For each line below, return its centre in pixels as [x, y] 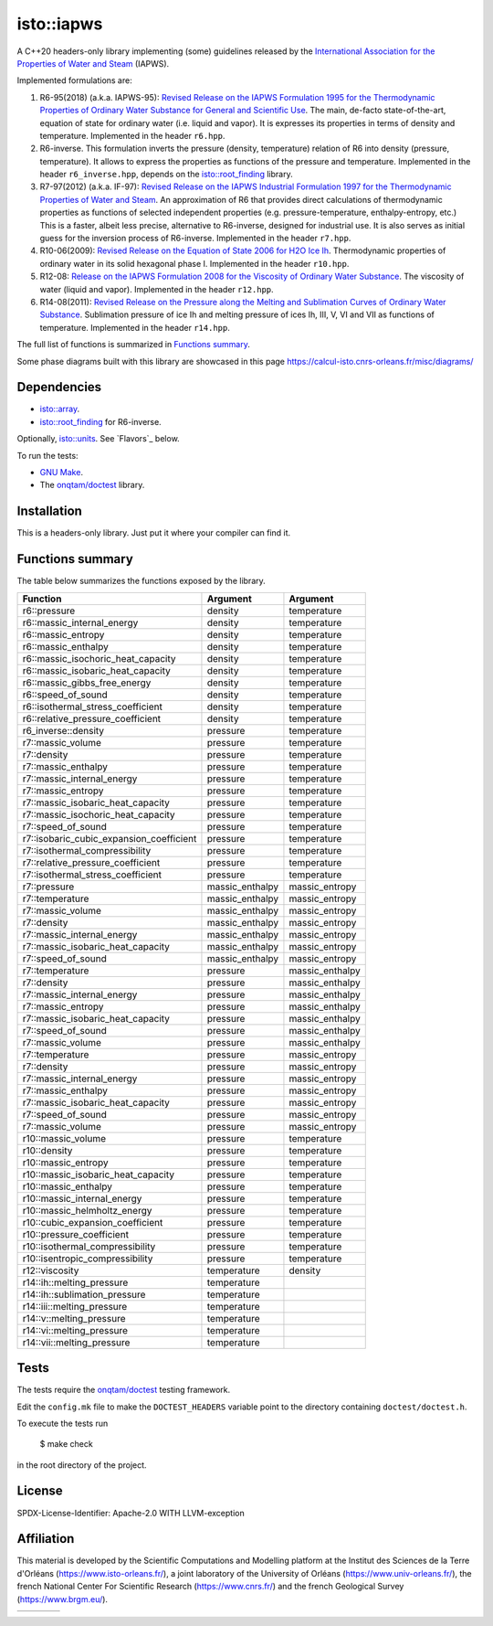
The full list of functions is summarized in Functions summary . [134, 345]
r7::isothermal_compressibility [87, 850]
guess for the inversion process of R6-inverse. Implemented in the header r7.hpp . [195, 239]
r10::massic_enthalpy [68, 1186]
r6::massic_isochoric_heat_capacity [100, 658]
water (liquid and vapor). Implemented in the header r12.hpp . [157, 289]
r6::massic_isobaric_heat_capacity [96, 670]
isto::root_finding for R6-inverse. [100, 421]
